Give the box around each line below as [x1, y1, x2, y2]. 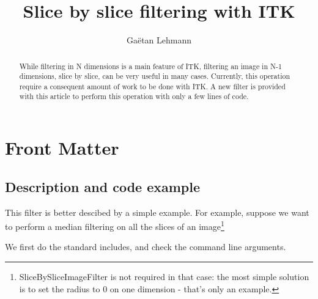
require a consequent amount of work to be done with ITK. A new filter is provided [19, 81, 286, 91]
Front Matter [5, 135, 119, 160]
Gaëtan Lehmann [126, 34, 192, 46]
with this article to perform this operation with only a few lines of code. [19, 91, 249, 102]
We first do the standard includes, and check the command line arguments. [5, 240, 286, 253]
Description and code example [5, 177, 201, 196]
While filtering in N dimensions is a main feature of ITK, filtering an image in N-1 [19, 61, 282, 71]
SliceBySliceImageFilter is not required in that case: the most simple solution [19, 270, 309, 282]
